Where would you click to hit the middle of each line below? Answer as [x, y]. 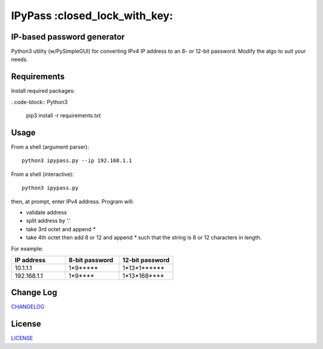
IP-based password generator [68, 37]
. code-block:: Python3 [39, 102]
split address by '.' [48, 221]
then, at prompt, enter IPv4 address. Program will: [72, 201]
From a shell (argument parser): [50, 147]
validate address [46, 212]
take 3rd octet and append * [61, 229]
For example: [27, 248]
